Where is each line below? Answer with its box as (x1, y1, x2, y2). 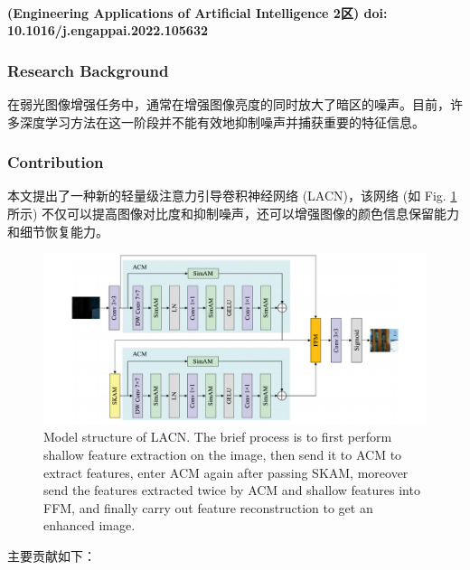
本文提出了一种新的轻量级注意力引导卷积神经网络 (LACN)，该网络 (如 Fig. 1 (7, 186, 457, 205)
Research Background (7, 59, 169, 81)
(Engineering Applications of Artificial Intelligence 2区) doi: (7, 3, 388, 22)
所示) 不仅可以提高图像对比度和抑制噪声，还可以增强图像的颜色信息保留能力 (7, 204, 460, 222)
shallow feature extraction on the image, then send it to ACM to (43, 445, 402, 464)
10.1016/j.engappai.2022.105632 (7, 21, 209, 40)
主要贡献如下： (7, 546, 96, 565)
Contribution (7, 151, 104, 173)
